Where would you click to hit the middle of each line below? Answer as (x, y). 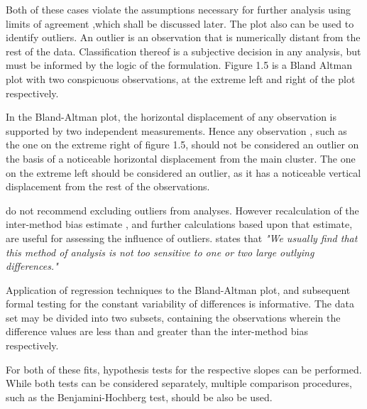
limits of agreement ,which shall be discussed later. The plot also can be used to (180, 23)
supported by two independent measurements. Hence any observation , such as (176, 130)
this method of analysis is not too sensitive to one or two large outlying (160, 252)
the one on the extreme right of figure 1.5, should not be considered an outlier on (182, 144)
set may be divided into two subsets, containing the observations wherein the (173, 317)
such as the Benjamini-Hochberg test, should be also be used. (139, 397)
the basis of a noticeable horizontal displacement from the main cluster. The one (181, 158)
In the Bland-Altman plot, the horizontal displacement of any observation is (171, 117)
